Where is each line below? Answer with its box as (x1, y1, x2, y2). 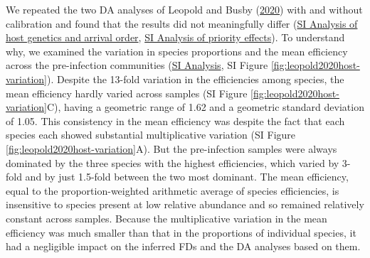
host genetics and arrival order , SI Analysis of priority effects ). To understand (6, 30, 345, 45)
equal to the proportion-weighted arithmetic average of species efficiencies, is (6, 183, 339, 198)
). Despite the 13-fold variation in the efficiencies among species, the (47, 71, 344, 86)
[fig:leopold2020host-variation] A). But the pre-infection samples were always (6, 141, 337, 156)
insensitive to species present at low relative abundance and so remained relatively (6, 197, 364, 212)
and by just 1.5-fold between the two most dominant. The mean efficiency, (25, 169, 349, 184)
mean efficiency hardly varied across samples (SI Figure (6, 85, 248, 100)
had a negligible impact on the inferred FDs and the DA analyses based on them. (6, 239, 361, 254)
